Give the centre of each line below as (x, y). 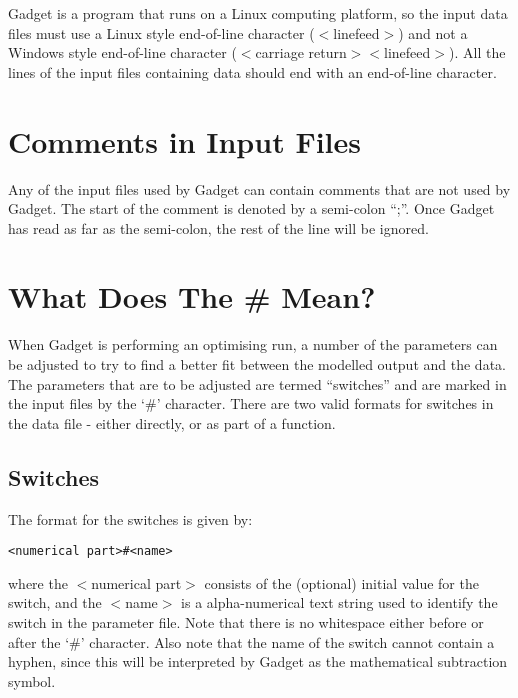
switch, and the (55, 602)
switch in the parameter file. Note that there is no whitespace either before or (246, 622)
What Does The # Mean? (192, 296)
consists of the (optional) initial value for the (341, 582)
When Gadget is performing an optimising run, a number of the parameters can (253, 344)
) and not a (433, 32)
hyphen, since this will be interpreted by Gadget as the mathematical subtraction (258, 661)
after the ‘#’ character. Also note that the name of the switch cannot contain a (251, 641)
